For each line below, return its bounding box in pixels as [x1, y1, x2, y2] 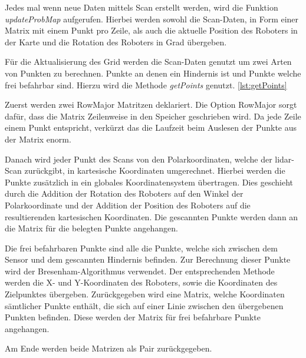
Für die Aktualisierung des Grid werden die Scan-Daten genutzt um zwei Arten [5, 55, 292, 68]
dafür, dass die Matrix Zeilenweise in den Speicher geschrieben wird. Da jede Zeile [5, 110, 301, 122]
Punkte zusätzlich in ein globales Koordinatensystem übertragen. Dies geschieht [5, 175, 294, 188]
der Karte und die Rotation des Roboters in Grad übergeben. [5, 35, 227, 48]
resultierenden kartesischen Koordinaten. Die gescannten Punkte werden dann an [5, 210, 298, 223]
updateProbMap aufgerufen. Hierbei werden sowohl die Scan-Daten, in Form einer [5, 12, 299, 25]
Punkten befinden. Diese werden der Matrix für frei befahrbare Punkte [5, 311, 261, 323]
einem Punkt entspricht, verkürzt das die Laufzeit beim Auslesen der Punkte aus [5, 121, 297, 134]
